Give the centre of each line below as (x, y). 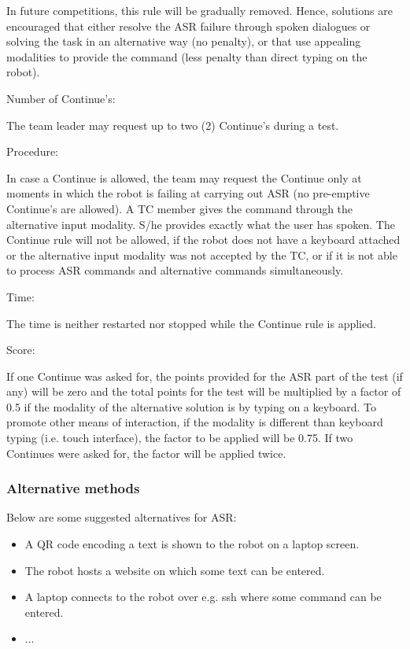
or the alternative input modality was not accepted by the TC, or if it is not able (202, 254)
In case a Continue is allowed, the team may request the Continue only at (184, 177)
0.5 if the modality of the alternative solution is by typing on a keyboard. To (192, 406)
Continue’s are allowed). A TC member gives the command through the (180, 208)
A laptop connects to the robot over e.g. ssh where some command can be (203, 597)
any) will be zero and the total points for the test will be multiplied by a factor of (204, 391)
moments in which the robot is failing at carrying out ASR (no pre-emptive (188, 193)
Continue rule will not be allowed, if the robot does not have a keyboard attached (203, 240)
